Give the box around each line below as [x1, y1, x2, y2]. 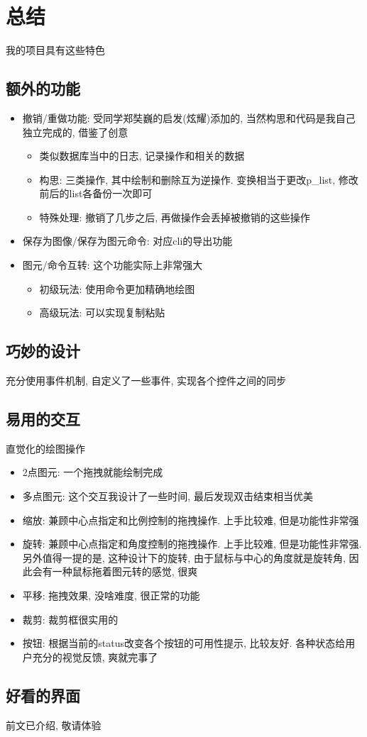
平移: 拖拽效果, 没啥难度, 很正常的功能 [22, 588, 200, 603]
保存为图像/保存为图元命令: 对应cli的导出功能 [22, 233, 233, 248]
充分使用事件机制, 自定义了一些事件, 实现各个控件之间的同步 [6, 373, 287, 388]
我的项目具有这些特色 [6, 43, 105, 57]
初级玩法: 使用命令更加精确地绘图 [39, 281, 195, 296]
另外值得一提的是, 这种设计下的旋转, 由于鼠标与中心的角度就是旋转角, [22, 550, 346, 565]
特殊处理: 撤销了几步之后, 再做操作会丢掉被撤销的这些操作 [39, 209, 310, 224]
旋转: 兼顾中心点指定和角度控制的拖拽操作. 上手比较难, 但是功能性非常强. [22, 536, 362, 551]
